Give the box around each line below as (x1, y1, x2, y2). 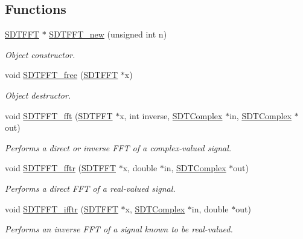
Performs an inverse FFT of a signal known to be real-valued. (5, 223, 233, 235)
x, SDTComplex (125, 202, 185, 215)
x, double (123, 162, 158, 174)
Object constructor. (5, 48, 75, 61)
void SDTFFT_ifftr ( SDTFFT (5, 202, 118, 215)
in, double (191, 202, 229, 215)
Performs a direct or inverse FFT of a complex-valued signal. (5, 141, 232, 154)
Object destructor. (5, 88, 71, 101)
